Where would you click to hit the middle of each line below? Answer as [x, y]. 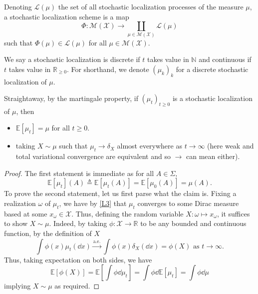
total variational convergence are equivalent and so [93, 156]
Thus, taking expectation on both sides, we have [78, 259]
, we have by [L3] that [93, 203]
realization [20, 203]
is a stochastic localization [212, 98]
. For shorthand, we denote [108, 69]
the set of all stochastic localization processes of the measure [151, 6]
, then [25, 111]
